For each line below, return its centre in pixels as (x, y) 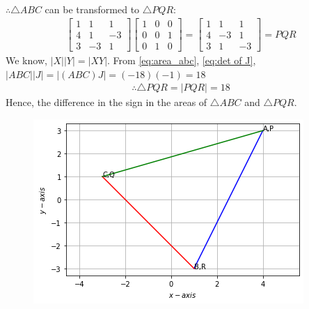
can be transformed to (92, 9)
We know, (26, 60)
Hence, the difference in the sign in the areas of (106, 102)
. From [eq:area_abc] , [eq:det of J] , (182, 60)
